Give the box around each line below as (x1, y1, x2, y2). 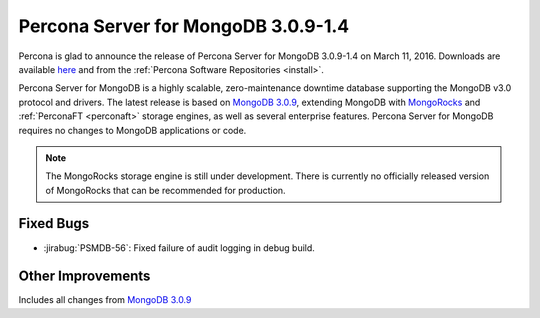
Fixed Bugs (18, 215, 90, 232)
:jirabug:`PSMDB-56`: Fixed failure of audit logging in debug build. (43, 241, 315, 254)
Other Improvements (18, 268, 151, 285)
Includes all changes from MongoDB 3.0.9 (18, 294, 192, 306)
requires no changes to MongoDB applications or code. (18, 124, 247, 136)
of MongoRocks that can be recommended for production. (45, 184, 286, 196)
